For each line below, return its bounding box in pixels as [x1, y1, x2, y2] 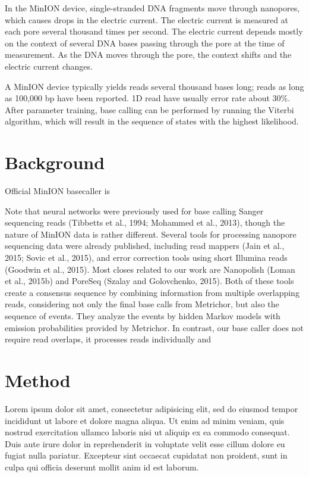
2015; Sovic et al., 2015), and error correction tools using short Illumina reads [5, 251, 288, 264]
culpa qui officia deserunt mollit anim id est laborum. [5, 460, 199, 473]
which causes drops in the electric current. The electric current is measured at [5, 13, 289, 26]
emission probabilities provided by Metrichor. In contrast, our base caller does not [5, 321, 304, 333]
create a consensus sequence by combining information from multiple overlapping [5, 286, 299, 298]
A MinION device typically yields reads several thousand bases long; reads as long [5, 80, 304, 92]
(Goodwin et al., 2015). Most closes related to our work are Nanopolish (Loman [5, 263, 295, 275]
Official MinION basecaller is [5, 185, 111, 197]
